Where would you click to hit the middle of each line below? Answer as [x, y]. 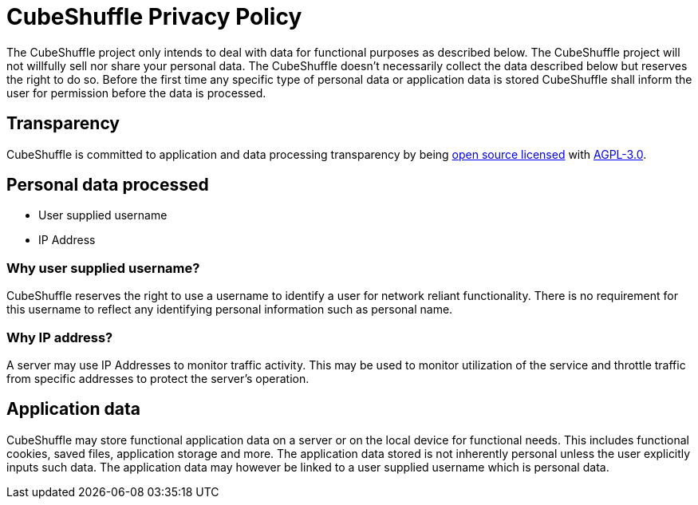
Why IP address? [60, 337]
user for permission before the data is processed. [136, 93]
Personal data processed [108, 185]
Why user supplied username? [103, 268]
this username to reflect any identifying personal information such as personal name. [230, 310]
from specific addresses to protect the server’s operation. [158, 378]
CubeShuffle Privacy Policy [154, 17]
